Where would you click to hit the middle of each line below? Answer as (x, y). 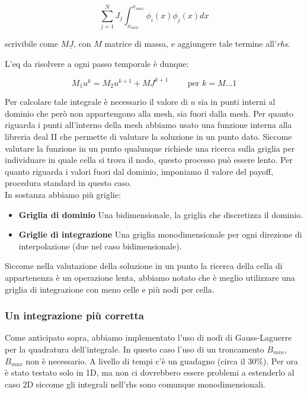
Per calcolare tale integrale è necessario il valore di (96, 102)
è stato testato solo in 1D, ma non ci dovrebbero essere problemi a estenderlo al (150, 372)
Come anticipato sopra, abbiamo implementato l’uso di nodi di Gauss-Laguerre (148, 337)
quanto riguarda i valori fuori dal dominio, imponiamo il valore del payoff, (139, 171)
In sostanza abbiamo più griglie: (63, 195)
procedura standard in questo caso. (68, 183)
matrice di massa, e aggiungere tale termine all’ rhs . (197, 44)
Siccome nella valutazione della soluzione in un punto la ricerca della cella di (144, 266)
